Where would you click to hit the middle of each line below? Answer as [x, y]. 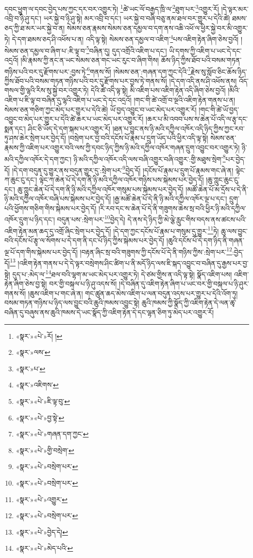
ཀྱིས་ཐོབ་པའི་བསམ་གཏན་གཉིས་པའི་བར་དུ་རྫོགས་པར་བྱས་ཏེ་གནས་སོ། [86, 80]
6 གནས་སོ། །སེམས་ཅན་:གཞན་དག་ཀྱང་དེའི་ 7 [139, 70]
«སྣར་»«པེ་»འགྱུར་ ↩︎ [42, 499]
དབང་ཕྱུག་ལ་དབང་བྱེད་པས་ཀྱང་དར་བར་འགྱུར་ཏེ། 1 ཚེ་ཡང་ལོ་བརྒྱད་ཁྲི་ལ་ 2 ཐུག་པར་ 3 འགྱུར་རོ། [112, 8]
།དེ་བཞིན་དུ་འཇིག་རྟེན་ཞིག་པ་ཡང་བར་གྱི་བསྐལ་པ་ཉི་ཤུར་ [184, 284]
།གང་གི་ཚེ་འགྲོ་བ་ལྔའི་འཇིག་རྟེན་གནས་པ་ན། [185, 99]
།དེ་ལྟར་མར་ [235, 9]
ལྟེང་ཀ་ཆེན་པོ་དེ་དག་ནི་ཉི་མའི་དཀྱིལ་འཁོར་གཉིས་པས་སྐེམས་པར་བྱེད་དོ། [121, 180]
